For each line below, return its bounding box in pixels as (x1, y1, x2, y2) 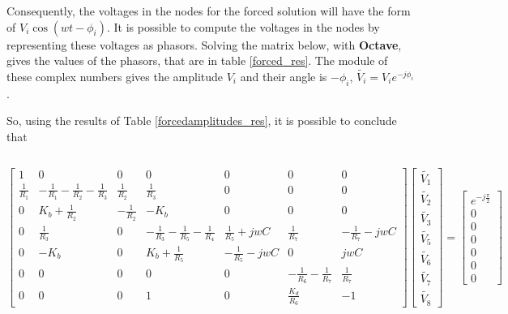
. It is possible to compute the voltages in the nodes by (107, 18, 380, 35)
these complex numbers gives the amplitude (6, 68, 224, 84)
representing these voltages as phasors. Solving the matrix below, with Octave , (6, 36, 402, 53)
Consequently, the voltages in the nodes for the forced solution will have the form (6, 2, 411, 19)
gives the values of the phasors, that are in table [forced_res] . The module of (6, 52, 388, 69)
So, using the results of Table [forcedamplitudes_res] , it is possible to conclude (6, 112, 397, 129)
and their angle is (240, 68, 327, 84)
